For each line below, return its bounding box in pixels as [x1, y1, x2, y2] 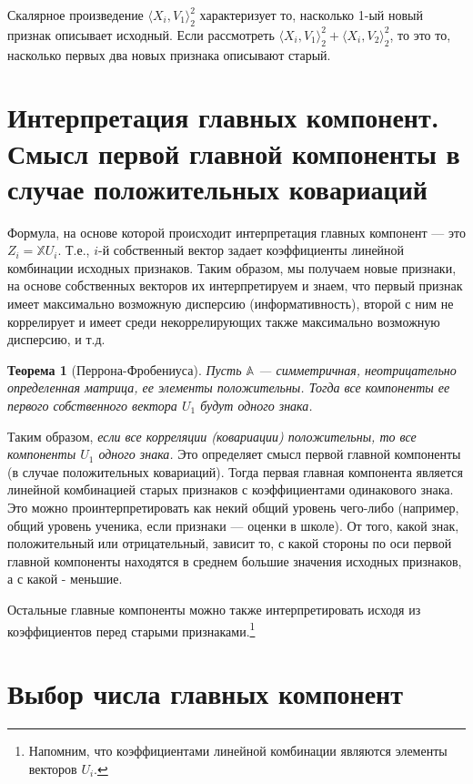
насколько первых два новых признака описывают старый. [7, 45, 331, 64]
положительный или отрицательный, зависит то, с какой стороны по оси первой [7, 534, 452, 553]
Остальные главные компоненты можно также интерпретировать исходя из [7, 599, 421, 618]
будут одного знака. [200, 396, 313, 415]
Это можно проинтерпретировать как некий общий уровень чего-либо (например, [7, 498, 459, 516]
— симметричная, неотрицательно [258, 360, 457, 379]
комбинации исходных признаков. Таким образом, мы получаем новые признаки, [7, 258, 457, 277]
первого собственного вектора [7, 396, 177, 415]
